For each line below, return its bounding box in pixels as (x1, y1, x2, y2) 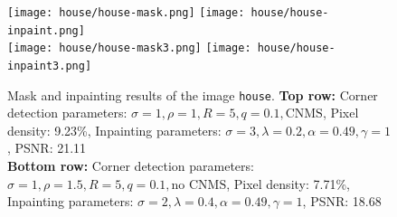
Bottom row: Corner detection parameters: (7, 156, 254, 175)
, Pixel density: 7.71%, (226, 174, 350, 193)
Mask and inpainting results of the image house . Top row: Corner (7, 85, 378, 104)
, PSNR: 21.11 (7, 138, 87, 157)
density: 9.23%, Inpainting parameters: (7, 120, 222, 139)
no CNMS (171, 178, 227, 192)
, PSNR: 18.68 (302, 192, 382, 211)
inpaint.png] (7, 24, 85, 37)
